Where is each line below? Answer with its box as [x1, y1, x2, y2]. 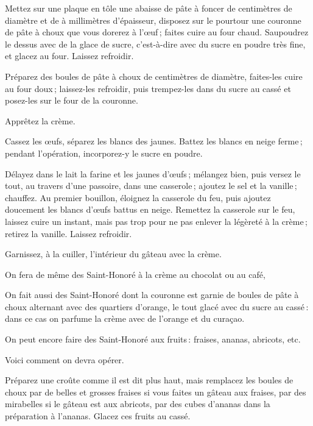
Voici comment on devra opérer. [5, 353, 124, 366]
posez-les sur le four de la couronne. [5, 94, 138, 107]
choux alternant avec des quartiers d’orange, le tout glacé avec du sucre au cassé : [5, 300, 309, 313]
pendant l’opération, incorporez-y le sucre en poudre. [5, 146, 203, 159]
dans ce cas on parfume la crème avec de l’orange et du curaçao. [5, 312, 245, 325]
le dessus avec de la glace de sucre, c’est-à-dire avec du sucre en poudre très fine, [5, 37, 306, 50]
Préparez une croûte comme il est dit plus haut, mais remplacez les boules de [5, 374, 294, 386]
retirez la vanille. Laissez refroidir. [5, 227, 132, 240]
